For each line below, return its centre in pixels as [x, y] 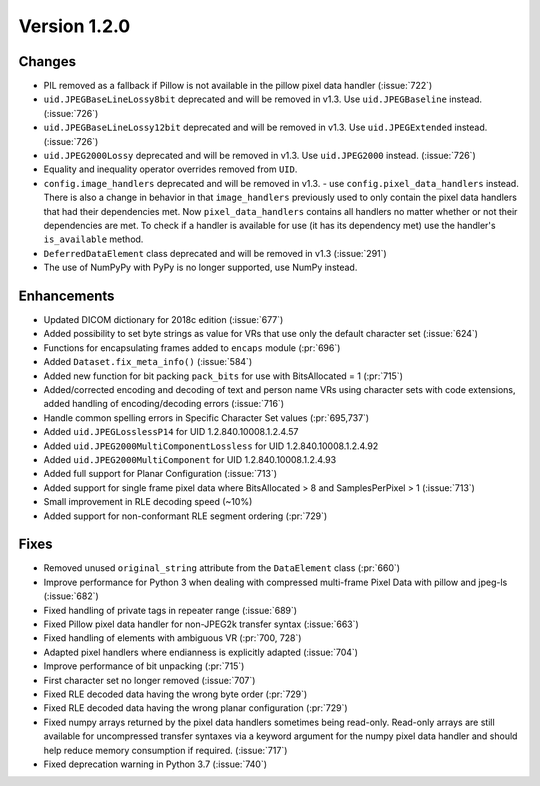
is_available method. [93, 239]
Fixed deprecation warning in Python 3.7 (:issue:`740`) [155, 764]
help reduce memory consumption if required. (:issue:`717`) [165, 750]
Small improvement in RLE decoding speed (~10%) [148, 502]
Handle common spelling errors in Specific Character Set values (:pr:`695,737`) [206, 417]
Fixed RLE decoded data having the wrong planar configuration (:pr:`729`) [196, 708]
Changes [47, 61]
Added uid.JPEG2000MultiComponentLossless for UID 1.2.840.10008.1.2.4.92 [211, 446]
